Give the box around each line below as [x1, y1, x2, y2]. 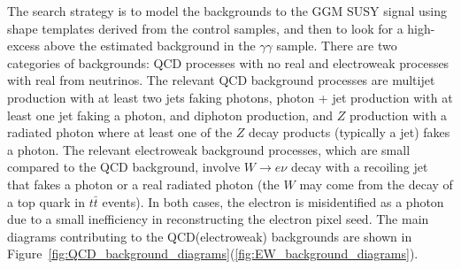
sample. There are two [276, 36, 397, 55]
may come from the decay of [299, 174, 453, 193]
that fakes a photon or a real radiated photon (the [7, 174, 280, 193]
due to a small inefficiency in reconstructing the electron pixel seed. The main [7, 210, 429, 228]
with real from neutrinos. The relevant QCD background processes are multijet [7, 71, 435, 89]
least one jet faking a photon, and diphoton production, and [7, 105, 334, 124]
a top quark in [7, 192, 85, 211]
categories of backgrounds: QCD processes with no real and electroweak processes [7, 53, 449, 72]
